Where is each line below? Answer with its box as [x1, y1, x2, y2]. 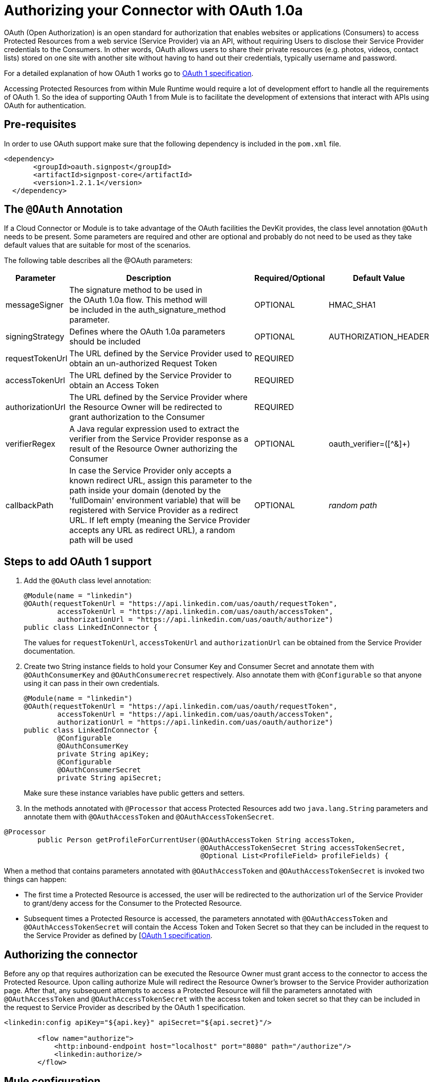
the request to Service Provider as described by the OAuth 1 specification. [4, 1003, 246, 1012]
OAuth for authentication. [4, 101, 86, 110]
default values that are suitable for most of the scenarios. [4, 241, 191, 250]
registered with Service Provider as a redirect [69, 505, 239, 516]
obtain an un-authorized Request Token [69, 358, 217, 369]
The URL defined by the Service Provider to [69, 370, 232, 381]
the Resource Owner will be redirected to [69, 402, 222, 412]
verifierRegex [5, 439, 56, 449]
